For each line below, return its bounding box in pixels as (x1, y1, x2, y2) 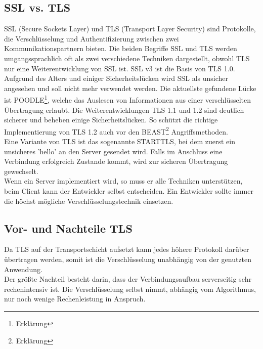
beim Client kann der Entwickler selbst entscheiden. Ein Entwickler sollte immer (4, 186, 253, 196)
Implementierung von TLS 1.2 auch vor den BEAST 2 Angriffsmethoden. (4, 124, 228, 137)
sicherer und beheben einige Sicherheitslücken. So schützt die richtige (4, 114, 218, 125)
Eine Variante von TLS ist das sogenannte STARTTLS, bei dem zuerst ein (4, 136, 235, 147)
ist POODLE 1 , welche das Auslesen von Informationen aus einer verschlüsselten (4, 93, 251, 105)
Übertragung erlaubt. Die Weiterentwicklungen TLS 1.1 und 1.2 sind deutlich (4, 104, 244, 115)
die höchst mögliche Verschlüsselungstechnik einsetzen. (4, 195, 173, 206)
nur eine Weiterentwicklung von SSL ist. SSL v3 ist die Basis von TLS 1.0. (4, 63, 235, 73)
